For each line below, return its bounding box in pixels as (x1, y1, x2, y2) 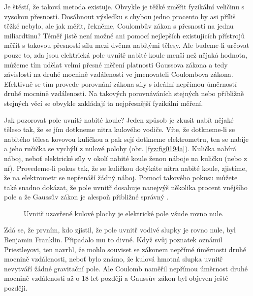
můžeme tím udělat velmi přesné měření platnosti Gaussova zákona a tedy (4, 59, 228, 69)
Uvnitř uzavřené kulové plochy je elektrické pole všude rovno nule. (24, 208, 224, 218)
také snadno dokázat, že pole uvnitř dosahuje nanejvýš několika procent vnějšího (4, 182, 248, 192)
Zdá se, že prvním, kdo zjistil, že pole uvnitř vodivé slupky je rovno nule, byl (4, 225, 236, 235)
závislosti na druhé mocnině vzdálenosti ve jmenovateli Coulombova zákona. (4, 69, 233, 79)
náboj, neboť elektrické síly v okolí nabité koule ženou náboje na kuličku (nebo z (4, 153, 247, 163)
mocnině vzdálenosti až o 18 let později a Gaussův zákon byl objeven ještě (4, 273, 228, 283)
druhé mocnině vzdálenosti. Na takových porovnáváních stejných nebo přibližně (4, 88, 244, 99)
